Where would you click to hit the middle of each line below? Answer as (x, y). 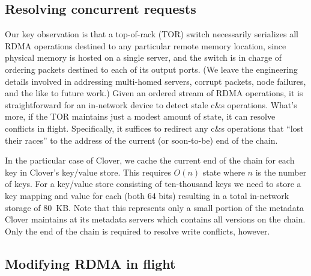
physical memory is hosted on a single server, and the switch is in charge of (143, 57)
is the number (281, 172)
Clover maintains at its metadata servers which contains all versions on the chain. (155, 219)
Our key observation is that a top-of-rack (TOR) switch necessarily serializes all (152, 34)
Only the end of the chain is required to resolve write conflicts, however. (137, 231)
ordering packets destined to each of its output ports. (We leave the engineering (151, 69)
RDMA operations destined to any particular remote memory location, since (146, 45)
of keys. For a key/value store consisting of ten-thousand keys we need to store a (153, 184)
